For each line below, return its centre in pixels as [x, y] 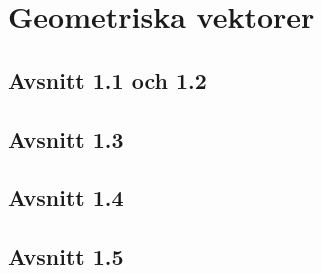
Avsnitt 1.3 [66, 138]
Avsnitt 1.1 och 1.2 [107, 79]
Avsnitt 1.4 [66, 197]
